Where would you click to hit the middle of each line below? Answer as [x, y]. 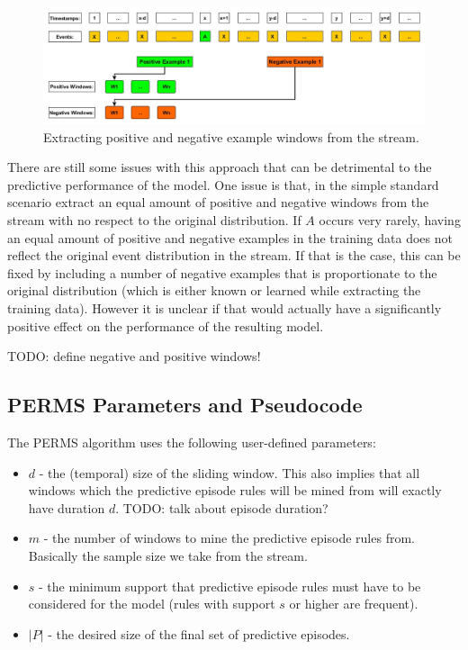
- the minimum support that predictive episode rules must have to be [230, 586]
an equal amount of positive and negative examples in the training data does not [230, 237]
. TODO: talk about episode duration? [222, 507]
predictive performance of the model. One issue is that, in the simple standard [223, 184]
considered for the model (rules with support [152, 604]
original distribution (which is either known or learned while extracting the [214, 290]
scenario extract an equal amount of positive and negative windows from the [218, 202]
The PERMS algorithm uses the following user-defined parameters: [192, 442]
